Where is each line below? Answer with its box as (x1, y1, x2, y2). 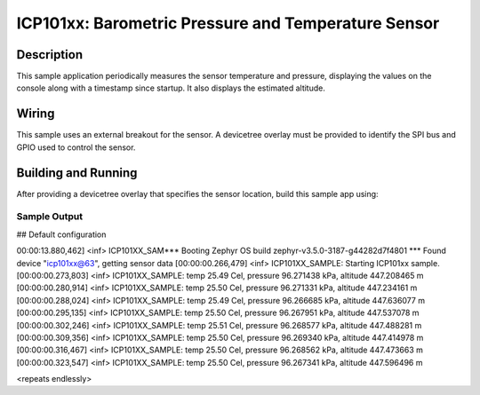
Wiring (16, 107, 55, 122)
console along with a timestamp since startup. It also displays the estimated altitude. (16, 83, 326, 93)
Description (16, 47, 84, 62)
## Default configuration (16, 229, 107, 240)
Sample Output (16, 210, 84, 223)
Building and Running (16, 165, 138, 180)
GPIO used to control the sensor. (16, 142, 136, 153)
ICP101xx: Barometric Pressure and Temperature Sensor (16, 13, 440, 33)
